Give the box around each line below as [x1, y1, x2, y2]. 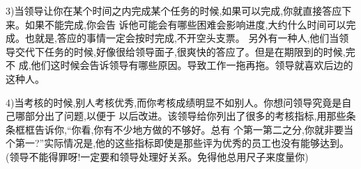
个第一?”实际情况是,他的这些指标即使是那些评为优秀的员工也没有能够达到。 [6, 136, 350, 150]
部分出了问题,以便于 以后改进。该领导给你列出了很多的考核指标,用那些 [24, 108, 346, 123]
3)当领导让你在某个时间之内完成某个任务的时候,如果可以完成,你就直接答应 [6, 3, 342, 17]
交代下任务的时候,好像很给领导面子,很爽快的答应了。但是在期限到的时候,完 [15, 44, 355, 58]
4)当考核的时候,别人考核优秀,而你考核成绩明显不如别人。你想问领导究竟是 [6, 95, 342, 109]
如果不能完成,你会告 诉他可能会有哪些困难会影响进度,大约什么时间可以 [24, 17, 346, 31]
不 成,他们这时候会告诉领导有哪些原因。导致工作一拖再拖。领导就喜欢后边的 [6, 58, 353, 72]
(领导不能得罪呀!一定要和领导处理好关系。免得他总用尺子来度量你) [6, 149, 309, 163]
